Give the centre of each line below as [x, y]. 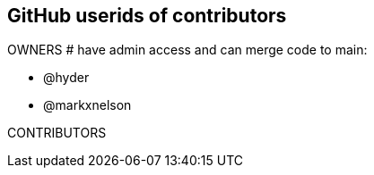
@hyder [66, 78]
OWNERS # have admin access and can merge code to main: [187, 50]
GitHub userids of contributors [147, 16]
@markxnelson [87, 105]
